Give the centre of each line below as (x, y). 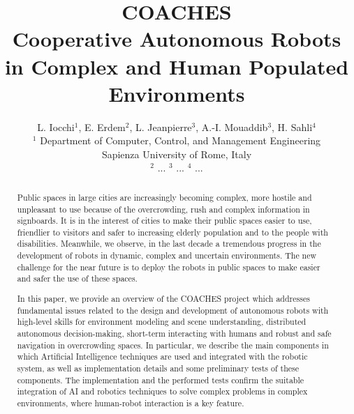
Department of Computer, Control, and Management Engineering (180, 140)
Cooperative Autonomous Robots (177, 39)
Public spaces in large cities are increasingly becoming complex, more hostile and (164, 197)
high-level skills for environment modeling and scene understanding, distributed (162, 322)
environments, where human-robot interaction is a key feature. (131, 402)
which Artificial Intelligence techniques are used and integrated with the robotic (162, 356)
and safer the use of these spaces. (77, 278)
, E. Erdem (102, 127)
